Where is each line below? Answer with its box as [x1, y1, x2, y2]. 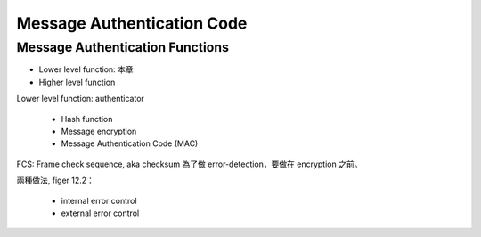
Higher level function [38, 77, 116, 87]
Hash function [61, 113, 113, 124]
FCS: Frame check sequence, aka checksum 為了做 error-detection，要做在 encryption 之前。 [16, 159, 363, 169]
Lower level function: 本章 [38, 64, 134, 75]
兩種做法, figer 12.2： [16, 175, 95, 186]
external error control [61, 208, 140, 218]
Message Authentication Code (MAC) [61, 138, 199, 149]
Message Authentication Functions [16, 39, 230, 55]
